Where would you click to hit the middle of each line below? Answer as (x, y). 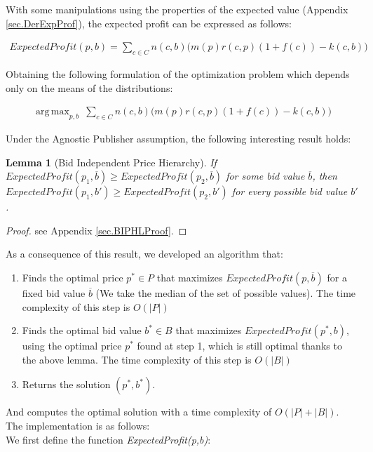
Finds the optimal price (73, 277)
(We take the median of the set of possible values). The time (226, 293)
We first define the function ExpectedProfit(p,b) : (108, 439)
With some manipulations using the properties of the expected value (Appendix (177, 9)
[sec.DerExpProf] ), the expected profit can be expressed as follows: (149, 23)
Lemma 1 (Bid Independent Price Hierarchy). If (111, 162)
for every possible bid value (290, 191)
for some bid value (265, 176)
